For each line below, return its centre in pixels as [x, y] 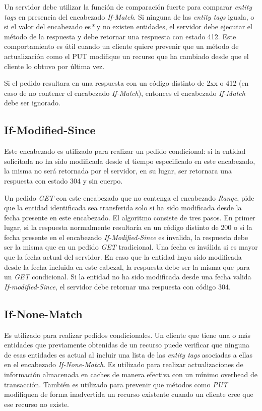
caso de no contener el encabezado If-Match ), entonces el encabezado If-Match [125, 93]
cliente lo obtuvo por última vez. [54, 66]
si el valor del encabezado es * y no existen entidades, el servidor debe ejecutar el [128, 26]
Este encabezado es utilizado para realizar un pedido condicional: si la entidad [125, 151]
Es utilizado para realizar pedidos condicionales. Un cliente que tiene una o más [127, 335]
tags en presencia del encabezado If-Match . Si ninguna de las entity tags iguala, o [129, 16]
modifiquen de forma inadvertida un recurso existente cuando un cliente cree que [129, 394]
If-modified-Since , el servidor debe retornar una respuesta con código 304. [117, 286]
